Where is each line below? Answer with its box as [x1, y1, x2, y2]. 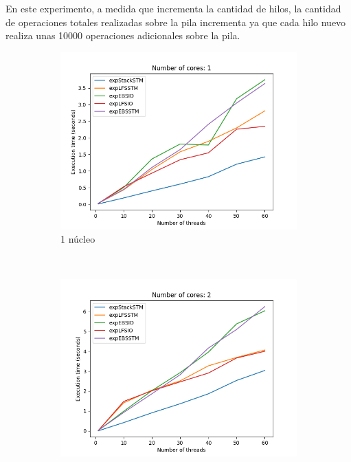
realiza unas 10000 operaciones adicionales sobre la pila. [5, 28, 240, 43]
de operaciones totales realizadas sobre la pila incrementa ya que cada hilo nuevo [5, 14, 346, 29]
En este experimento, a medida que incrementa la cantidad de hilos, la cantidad [5, 1, 341, 15]
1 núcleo [60, 232, 95, 246]
